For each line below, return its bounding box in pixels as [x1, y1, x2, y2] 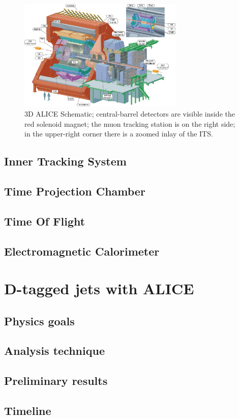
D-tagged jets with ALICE [4, 278, 194, 299]
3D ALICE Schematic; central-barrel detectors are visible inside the [24, 108, 235, 119]
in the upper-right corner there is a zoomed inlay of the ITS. [24, 128, 213, 139]
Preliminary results [4, 373, 108, 388]
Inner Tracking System [4, 153, 127, 169]
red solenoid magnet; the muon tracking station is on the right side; [24, 118, 235, 129]
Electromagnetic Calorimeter [4, 243, 160, 259]
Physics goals [4, 313, 75, 328]
